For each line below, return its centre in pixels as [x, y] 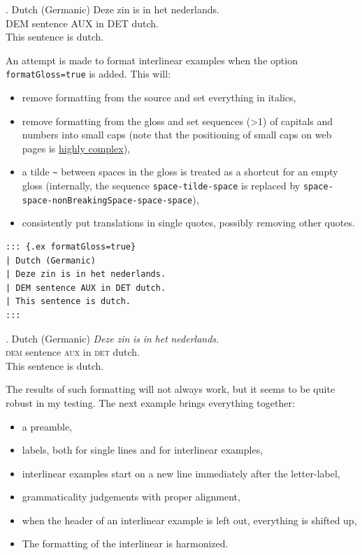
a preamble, [47, 426]
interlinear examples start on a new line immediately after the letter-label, [181, 473]
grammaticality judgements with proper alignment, [131, 497]
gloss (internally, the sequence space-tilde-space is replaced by [161, 186]
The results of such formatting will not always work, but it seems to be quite [171, 389]
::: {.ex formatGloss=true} [71, 246]
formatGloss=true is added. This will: [88, 74]
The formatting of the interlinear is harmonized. [125, 543]
